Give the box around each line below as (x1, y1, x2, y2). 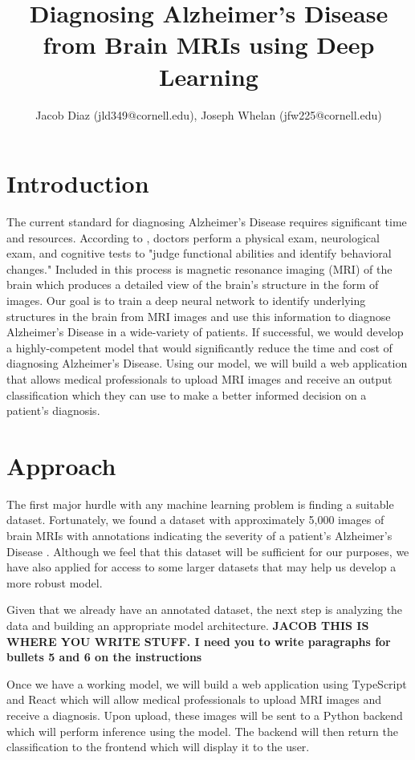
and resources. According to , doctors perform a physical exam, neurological (6, 229, 380, 246)
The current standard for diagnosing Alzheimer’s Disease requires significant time (6, 213, 407, 230)
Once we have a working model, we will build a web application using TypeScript (6, 675, 407, 692)
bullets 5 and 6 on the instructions (6, 648, 202, 665)
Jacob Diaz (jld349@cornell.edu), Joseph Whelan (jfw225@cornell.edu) (35, 106, 382, 123)
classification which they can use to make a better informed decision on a (6, 386, 367, 403)
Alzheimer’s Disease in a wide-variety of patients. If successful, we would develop (6, 323, 404, 340)
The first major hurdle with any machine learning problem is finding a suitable (6, 495, 394, 512)
